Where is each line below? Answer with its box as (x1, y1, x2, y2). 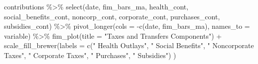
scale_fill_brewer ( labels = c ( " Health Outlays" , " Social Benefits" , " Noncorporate (4, 40, 254, 51)
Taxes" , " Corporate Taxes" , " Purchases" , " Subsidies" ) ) (4, 50, 176, 60)
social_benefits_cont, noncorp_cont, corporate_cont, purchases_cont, (4, 11, 220, 21)
